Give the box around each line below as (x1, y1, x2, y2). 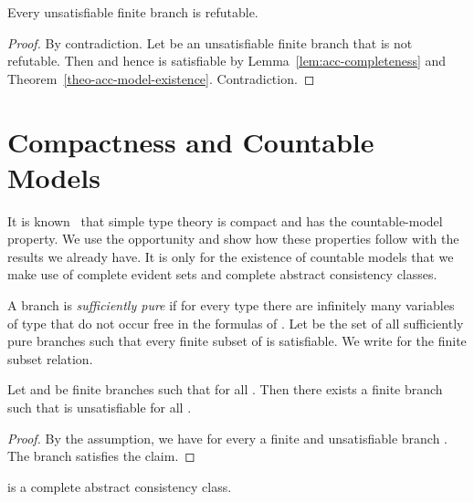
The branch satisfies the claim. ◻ (7, 446, 195, 465)
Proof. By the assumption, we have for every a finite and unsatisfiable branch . (7, 428, 448, 447)
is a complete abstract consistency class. (7, 476, 232, 496)
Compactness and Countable (7, 122, 374, 160)
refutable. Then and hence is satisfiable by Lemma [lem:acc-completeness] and (7, 51, 447, 70)
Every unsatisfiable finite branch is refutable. (7, 3, 258, 21)
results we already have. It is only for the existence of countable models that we (7, 246, 454, 266)
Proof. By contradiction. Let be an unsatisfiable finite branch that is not (7, 33, 413, 52)
